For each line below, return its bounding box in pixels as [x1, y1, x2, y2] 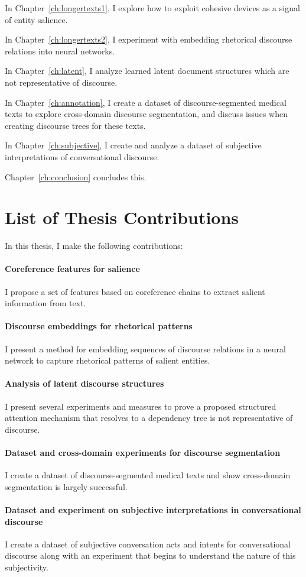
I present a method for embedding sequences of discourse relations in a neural [5, 342, 286, 355]
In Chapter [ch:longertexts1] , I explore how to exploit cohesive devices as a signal [5, 2, 300, 14]
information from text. [5, 297, 86, 309]
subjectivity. [5, 560, 48, 573]
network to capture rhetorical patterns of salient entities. [5, 354, 210, 367]
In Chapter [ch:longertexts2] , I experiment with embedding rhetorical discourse [5, 33, 292, 46]
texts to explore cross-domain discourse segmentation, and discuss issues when [5, 108, 288, 120]
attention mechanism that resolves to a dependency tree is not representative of [5, 411, 293, 424]
